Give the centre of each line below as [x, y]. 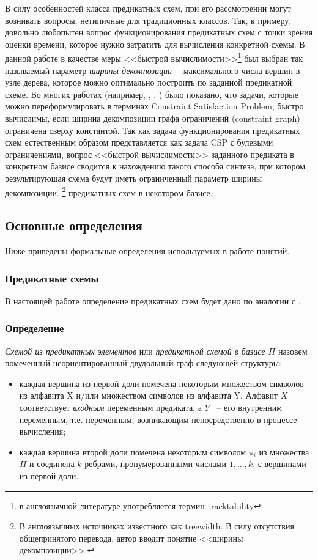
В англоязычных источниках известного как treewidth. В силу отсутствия [157, 526]
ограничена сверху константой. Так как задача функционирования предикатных [153, 130]
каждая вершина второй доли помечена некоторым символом [133, 451]
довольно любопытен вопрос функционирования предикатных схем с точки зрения [159, 32]
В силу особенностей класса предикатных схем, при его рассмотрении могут [148, 8]
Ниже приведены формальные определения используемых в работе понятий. [147, 251]
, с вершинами [279, 464]
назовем [293, 351]
